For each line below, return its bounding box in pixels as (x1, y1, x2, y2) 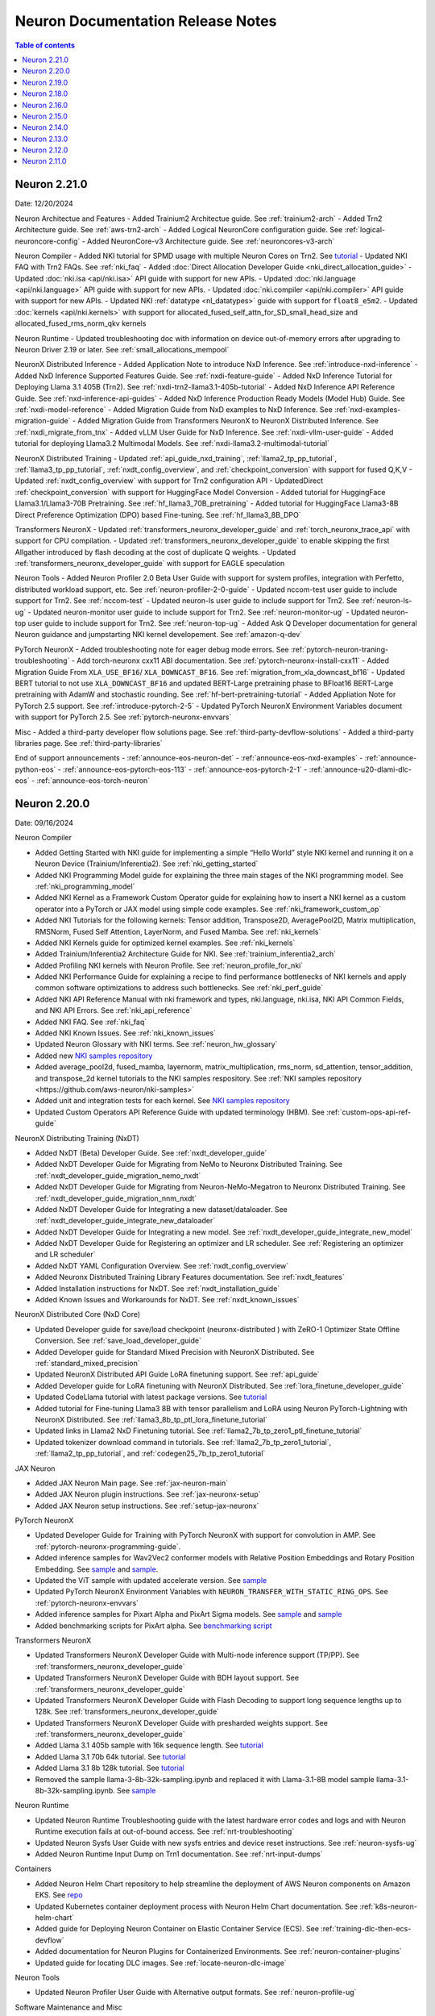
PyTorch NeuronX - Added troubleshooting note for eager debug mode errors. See (14, 644, 289, 654)
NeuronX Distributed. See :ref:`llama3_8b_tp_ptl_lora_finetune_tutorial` (35, 1414, 268, 1424)
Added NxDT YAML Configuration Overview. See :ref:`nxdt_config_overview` (35, 1260, 289, 1270)
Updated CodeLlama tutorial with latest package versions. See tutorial (35, 1392, 267, 1402)
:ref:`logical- (344, 225, 386, 235)
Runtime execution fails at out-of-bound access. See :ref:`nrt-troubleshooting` (35, 1826, 295, 1836)
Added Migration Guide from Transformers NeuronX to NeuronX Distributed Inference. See (77, 416, 379, 426)
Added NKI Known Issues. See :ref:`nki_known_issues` (35, 1028, 217, 1038)
